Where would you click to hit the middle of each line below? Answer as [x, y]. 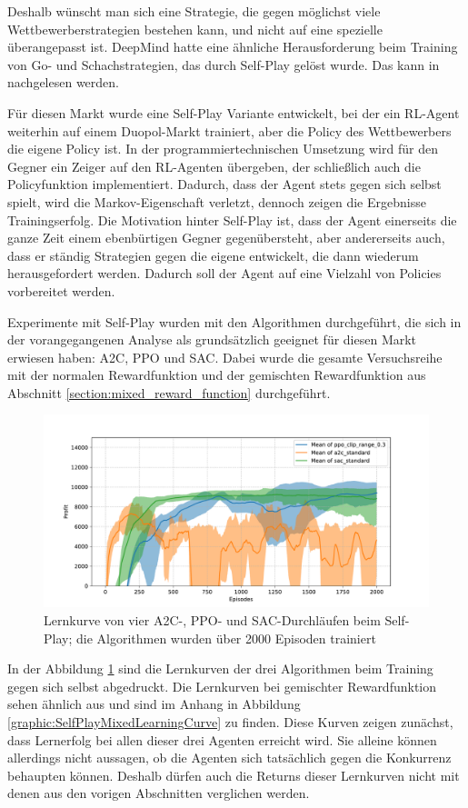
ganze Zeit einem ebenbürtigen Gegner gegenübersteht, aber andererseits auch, [226, 238]
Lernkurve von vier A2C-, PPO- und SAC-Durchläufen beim [212, 620]
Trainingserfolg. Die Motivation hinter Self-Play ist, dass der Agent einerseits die [232, 219]
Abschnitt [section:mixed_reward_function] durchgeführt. [169, 392]
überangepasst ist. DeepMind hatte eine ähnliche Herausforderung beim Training [233, 47]
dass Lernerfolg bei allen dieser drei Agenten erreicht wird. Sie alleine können [222, 739]
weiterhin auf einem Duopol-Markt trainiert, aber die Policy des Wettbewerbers [229, 130]
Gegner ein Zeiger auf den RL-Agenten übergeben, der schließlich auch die [214, 166]
